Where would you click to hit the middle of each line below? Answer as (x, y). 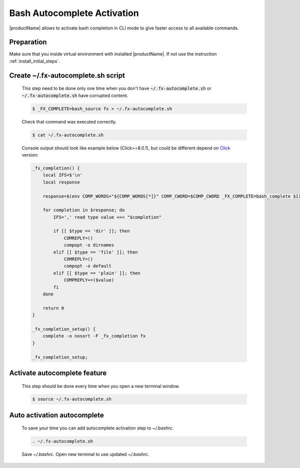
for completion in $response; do (84, 210)
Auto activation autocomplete (57, 415)
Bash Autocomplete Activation (74, 13)
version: (30, 154)
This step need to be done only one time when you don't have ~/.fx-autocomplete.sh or (116, 88)
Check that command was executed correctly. (69, 121)
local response (61, 182)
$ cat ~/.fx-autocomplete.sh (68, 135)
